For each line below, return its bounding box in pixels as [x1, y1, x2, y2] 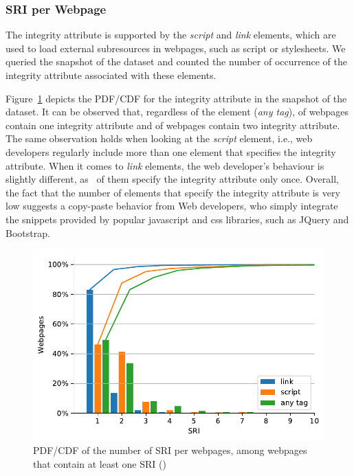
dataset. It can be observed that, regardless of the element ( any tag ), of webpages [5, 104, 349, 119]
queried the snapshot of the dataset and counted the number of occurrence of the [5, 54, 347, 69]
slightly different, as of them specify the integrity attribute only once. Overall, [5, 172, 339, 186]
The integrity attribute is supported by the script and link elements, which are [5, 27, 336, 42]
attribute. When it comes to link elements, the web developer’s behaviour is [5, 158, 324, 172]
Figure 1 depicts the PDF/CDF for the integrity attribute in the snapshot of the [5, 91, 347, 105]
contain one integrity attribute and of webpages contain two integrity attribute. [5, 117, 340, 132]
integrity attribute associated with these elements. [5, 68, 217, 82]
